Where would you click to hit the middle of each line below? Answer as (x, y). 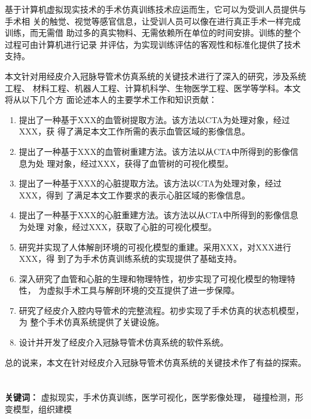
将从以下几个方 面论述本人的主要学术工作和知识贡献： (111, 100)
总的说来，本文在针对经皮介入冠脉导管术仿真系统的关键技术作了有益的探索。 (155, 362)
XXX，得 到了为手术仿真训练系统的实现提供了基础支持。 (130, 259)
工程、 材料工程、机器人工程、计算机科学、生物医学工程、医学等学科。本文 (153, 88)
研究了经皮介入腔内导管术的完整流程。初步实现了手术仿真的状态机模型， (161, 310)
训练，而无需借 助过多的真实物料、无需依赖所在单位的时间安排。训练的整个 (153, 33)
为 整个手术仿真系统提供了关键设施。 (92, 322)
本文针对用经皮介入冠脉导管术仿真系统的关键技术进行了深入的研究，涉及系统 (155, 76)
